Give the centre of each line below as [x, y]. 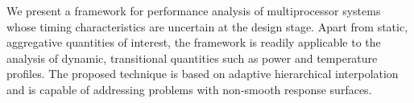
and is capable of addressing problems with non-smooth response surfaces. [189, 89]
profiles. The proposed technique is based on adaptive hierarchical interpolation [203, 74]
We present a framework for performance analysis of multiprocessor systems [194, 10]
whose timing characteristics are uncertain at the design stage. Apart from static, [207, 26]
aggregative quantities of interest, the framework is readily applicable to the [194, 42]
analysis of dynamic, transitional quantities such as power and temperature [192, 58]
